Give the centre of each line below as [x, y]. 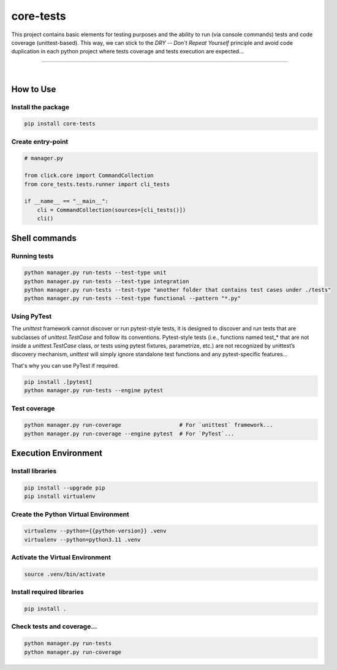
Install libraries [34, 471]
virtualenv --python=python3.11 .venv [82, 540]
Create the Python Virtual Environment [70, 514]
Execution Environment [57, 454]
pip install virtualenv [60, 497]
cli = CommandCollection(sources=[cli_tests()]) [112, 210]
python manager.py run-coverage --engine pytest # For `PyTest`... [129, 434]
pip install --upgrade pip [65, 488]
